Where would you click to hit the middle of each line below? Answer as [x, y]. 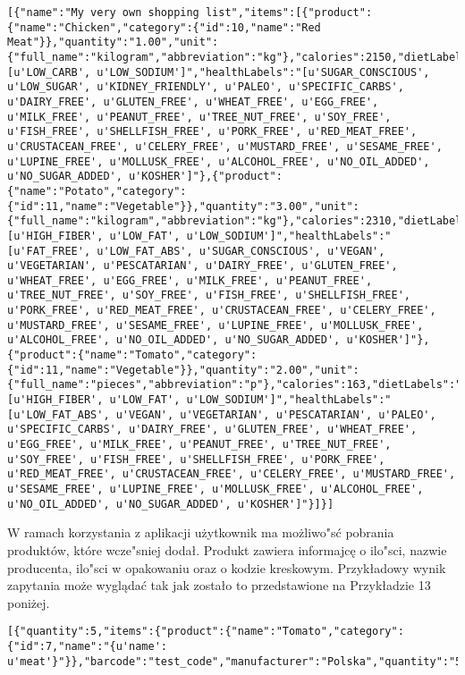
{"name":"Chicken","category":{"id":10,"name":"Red [164, 27]
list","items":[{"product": [289, 13]
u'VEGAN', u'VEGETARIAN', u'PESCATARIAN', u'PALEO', [276, 414]
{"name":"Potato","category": [97, 191]
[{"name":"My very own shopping [103, 13]
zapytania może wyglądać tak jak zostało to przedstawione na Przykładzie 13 [219, 585]
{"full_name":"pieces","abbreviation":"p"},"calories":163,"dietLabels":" [235, 385]
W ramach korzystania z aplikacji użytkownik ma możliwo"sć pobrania [201, 532]
